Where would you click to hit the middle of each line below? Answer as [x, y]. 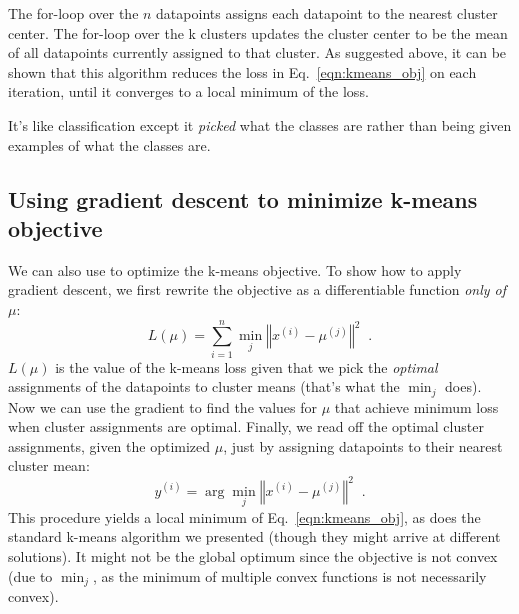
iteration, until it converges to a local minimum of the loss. [188, 91]
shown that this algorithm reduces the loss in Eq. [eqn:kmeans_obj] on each [242, 71]
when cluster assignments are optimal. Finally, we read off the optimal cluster [246, 426]
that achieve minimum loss [416, 406]
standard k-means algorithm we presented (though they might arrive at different [254, 536]
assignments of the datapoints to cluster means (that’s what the [204, 386]
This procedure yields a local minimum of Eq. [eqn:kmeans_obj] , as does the [244, 516]
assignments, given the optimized [109, 445]
